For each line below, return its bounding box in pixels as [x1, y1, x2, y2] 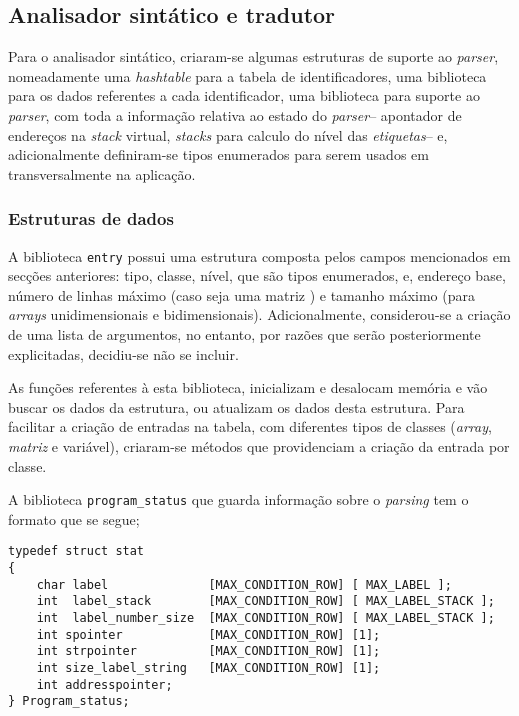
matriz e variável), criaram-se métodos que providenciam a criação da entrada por [8, 435, 510, 456]
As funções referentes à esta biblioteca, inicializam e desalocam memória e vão [8, 377, 488, 398]
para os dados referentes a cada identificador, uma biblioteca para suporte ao [8, 85, 480, 106]
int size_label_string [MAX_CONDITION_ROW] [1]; [36, 661, 381, 676]
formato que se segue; [8, 508, 140, 529]
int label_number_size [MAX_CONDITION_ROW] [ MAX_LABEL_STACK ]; [36, 611, 495, 626]
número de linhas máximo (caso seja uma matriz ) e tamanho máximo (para [8, 284, 475, 305]
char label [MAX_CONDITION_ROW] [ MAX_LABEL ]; [36, 577, 452, 592]
